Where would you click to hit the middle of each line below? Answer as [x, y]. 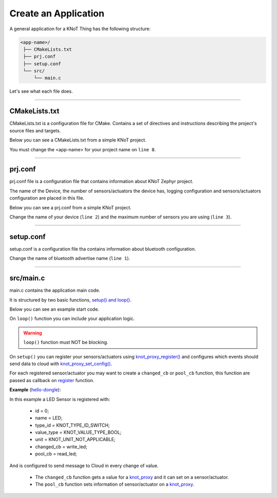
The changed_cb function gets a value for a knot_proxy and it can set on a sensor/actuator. [132, 477]
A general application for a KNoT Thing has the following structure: [80, 29]
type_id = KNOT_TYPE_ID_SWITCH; [73, 425]
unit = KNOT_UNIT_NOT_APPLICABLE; [75, 440]
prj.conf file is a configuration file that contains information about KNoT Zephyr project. [101, 182]
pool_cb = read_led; [56, 454]
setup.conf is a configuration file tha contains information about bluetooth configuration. [103, 249]
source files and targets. [35, 130]
